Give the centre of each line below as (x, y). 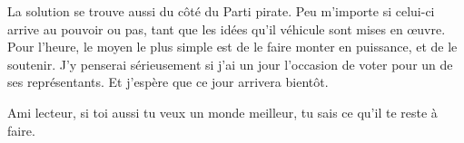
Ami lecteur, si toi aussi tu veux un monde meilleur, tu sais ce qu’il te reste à (222, 112)
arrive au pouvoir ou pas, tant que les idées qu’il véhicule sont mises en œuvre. (227, 29)
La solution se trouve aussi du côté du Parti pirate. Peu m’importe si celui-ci (221, 11)
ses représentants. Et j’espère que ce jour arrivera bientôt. (168, 82)
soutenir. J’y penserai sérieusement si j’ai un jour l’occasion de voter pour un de (230, 64)
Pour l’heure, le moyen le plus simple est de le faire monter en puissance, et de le (232, 47)
